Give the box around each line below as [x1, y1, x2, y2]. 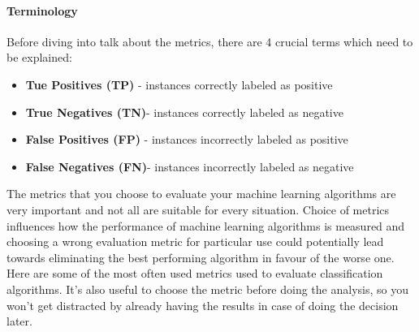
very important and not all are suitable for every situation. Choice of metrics [6, 200, 390, 218]
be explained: [6, 49, 72, 66]
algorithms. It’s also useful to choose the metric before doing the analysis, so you [6, 280, 408, 297]
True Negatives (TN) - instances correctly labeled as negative [25, 103, 343, 120]
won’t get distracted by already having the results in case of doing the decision [6, 296, 399, 313]
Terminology [6, 2, 78, 19]
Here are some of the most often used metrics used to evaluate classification [6, 265, 383, 282]
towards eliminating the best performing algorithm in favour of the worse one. [6, 248, 395, 265]
